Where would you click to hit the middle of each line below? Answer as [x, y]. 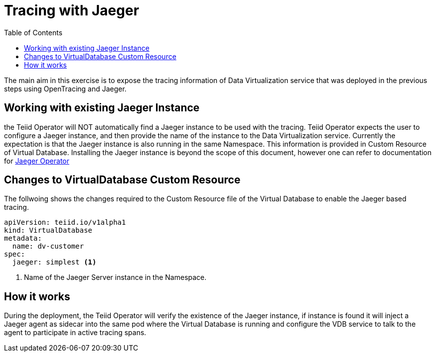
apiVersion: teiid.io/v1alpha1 [65, 222]
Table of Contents [33, 32]
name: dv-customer [48, 246]
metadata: [23, 238]
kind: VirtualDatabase [48, 230]
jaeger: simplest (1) [54, 262]
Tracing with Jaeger [72, 10]
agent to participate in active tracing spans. [75, 333]
